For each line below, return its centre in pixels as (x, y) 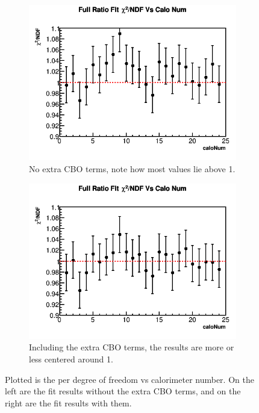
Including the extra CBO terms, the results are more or (132, 347)
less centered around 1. (71, 359)
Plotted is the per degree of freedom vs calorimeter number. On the (129, 379)
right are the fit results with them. (68, 402)
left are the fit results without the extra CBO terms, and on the (123, 391)
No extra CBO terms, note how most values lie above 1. (132, 168)
